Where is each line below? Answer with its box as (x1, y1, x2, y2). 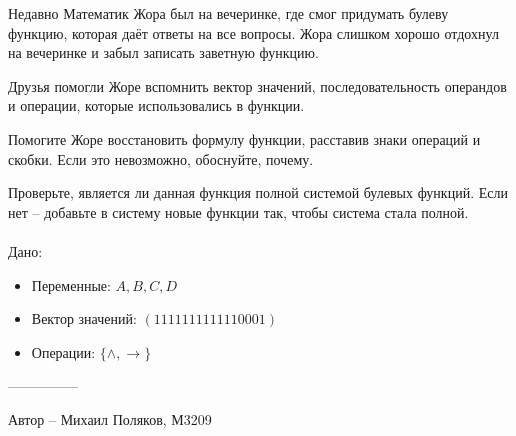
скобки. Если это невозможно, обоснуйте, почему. (8, 148, 314, 169)
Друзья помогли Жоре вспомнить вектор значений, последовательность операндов (8, 75, 507, 96)
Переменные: (31, 274, 111, 295)
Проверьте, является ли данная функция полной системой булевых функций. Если (8, 182, 508, 203)
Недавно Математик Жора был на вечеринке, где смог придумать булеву (8, 3, 449, 23)
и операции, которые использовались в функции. (8, 95, 305, 116)
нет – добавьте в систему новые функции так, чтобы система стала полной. (8, 201, 469, 222)
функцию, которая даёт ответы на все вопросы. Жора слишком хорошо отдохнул (8, 22, 499, 43)
